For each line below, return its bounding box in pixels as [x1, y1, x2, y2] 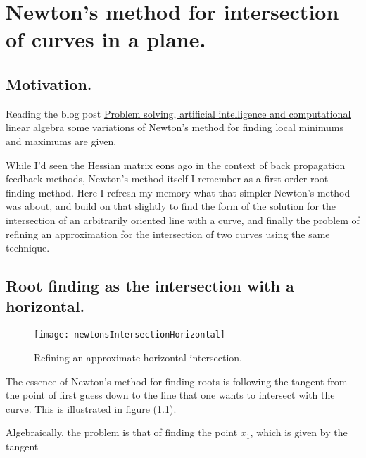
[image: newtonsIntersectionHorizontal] [34, 330, 226, 340]
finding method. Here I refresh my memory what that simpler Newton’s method [6, 185, 351, 199]
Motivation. [6, 73, 92, 94]
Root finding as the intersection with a [6, 275, 294, 297]
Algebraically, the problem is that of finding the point [6, 425, 238, 440]
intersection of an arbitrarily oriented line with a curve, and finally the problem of [6, 212, 360, 227]
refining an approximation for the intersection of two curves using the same [6, 226, 330, 241]
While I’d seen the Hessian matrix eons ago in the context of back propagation [6, 157, 346, 172]
